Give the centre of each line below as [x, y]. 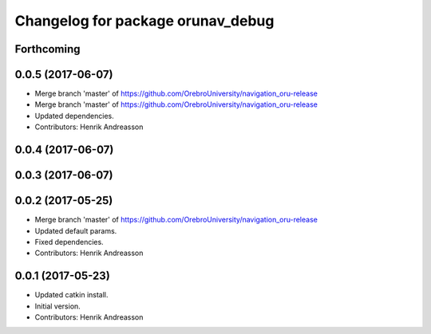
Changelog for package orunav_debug [144, 21]
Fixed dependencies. [69, 242]
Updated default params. [76, 230]
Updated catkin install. [71, 295]
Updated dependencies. [75, 116]
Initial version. [58, 306]
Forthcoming [47, 49]
